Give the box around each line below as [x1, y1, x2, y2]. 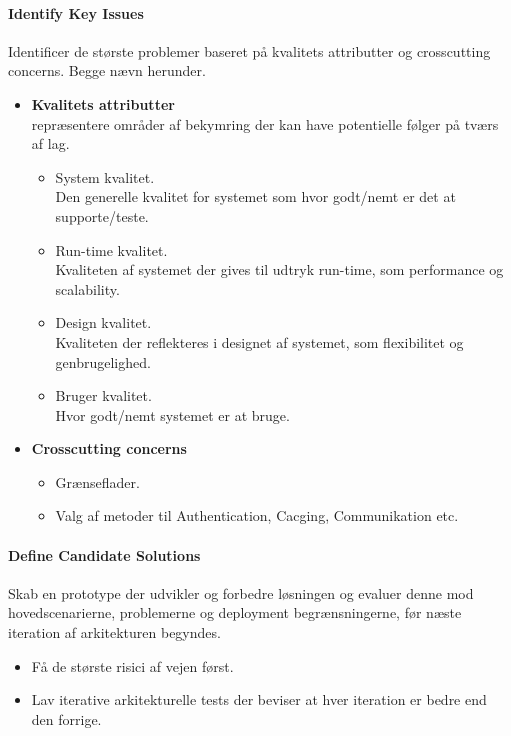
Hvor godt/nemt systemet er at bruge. [55, 404, 290, 425]
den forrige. [31, 708, 102, 729]
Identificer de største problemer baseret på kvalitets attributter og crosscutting [8, 40, 491, 61]
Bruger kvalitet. [55, 385, 152, 406]
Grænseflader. [55, 471, 140, 492]
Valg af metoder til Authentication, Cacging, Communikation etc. [55, 505, 459, 526]
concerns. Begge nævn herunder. [8, 60, 206, 81]
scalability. [55, 278, 120, 299]
